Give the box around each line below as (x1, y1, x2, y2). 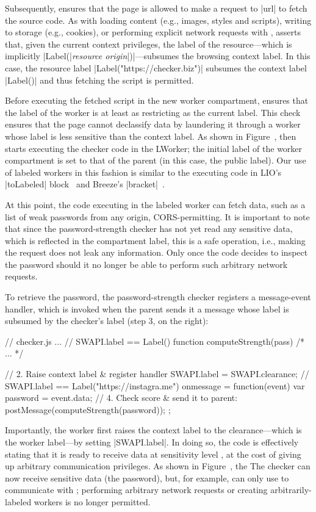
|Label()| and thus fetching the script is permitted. (5, 73, 194, 86)
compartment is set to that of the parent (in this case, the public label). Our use (5, 154, 306, 167)
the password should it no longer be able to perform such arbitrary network (5, 258, 288, 270)
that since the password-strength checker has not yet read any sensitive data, (5, 222, 293, 235)
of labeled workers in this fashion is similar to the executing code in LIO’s (5, 165, 282, 178)
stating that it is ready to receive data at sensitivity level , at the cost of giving (5, 447, 301, 460)
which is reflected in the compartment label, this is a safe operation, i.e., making (5, 234, 306, 247)
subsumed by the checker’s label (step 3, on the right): (5, 314, 209, 327)
